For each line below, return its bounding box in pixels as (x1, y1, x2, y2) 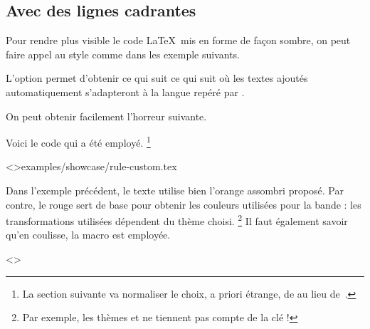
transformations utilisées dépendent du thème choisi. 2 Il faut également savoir (6, 211, 348, 228)
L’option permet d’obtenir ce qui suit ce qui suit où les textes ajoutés (6, 70, 308, 85)
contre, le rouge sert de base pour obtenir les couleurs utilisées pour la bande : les (6, 197, 361, 211)
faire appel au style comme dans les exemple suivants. (6, 46, 240, 61)
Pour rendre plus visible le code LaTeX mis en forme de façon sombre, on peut (6, 33, 351, 48)
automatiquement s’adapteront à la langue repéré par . (6, 84, 245, 99)
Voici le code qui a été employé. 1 (6, 133, 151, 150)
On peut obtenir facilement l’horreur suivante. (6, 108, 207, 123)
